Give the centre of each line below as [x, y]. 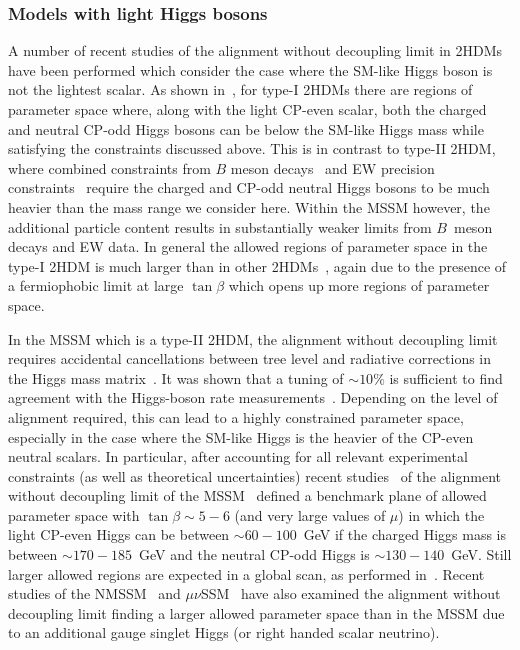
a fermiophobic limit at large [96, 285]
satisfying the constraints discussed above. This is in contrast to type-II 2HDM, [252, 148]
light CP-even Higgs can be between [119, 534]
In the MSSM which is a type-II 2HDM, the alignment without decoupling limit [253, 338]
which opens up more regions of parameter [359, 285]
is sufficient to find [446, 377]
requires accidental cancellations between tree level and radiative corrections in [250, 358]
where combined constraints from [109, 167]
